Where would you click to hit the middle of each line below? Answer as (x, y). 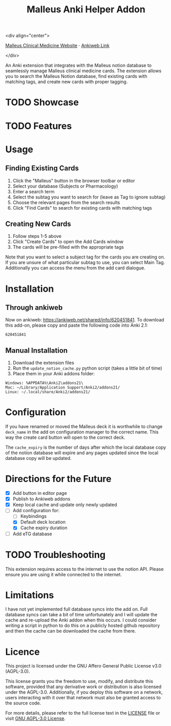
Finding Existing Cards (42, 168)
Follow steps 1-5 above (37, 236)
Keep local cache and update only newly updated (65, 505)
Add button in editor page (40, 493)
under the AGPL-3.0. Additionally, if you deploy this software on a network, (84, 692)
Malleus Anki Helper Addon (86, 9)
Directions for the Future (58, 479)
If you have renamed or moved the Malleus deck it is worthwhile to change (84, 427)
